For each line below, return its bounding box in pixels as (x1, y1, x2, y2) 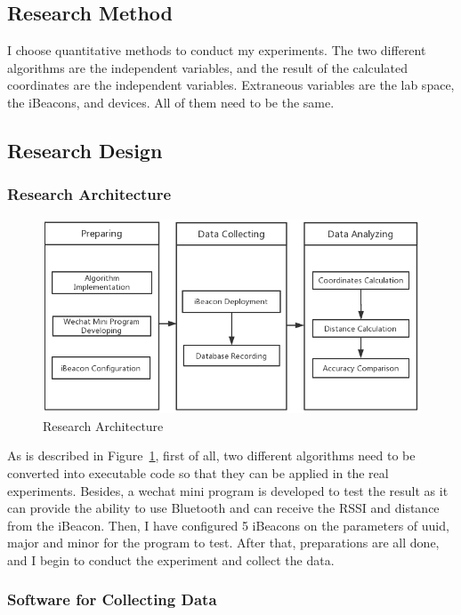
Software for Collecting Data (7, 588, 217, 611)
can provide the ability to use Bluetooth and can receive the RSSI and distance (7, 499, 440, 517)
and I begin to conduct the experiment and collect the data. (7, 550, 335, 569)
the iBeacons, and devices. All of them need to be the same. (7, 92, 335, 111)
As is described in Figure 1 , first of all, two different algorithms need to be (7, 446, 416, 465)
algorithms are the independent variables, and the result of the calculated (7, 58, 408, 76)
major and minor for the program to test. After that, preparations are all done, (7, 533, 440, 552)
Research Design (7, 136, 163, 164)
